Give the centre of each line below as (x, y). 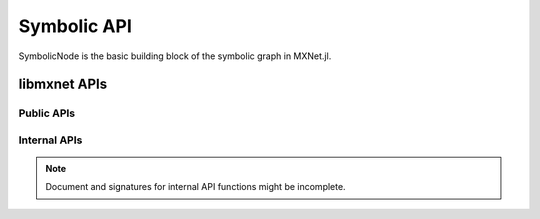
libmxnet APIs (63, 84)
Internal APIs (50, 140)
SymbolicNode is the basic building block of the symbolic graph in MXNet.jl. (175, 56)
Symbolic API (75, 26)
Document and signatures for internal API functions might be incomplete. (195, 187)
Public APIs (47, 113)
